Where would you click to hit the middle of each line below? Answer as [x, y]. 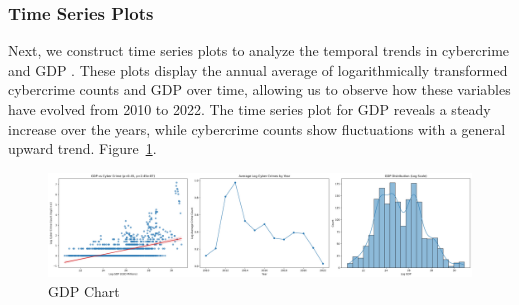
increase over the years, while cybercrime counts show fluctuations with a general [257, 128]
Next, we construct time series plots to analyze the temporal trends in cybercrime [259, 50]
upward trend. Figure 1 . [82, 148]
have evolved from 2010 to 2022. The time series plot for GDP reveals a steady [249, 109]
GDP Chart [84, 290]
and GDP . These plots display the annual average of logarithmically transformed [258, 69]
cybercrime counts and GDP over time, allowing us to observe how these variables [259, 89]
